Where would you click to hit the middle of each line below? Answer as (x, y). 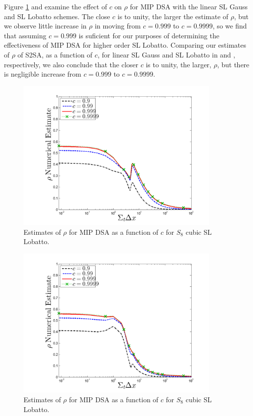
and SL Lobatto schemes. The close (57, 16)
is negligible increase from (43, 74)
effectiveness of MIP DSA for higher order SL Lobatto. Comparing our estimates (125, 45)
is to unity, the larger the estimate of (173, 16)
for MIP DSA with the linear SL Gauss (189, 6)
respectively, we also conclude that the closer (71, 64)
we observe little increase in (45, 26)
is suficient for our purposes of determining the (149, 35)
